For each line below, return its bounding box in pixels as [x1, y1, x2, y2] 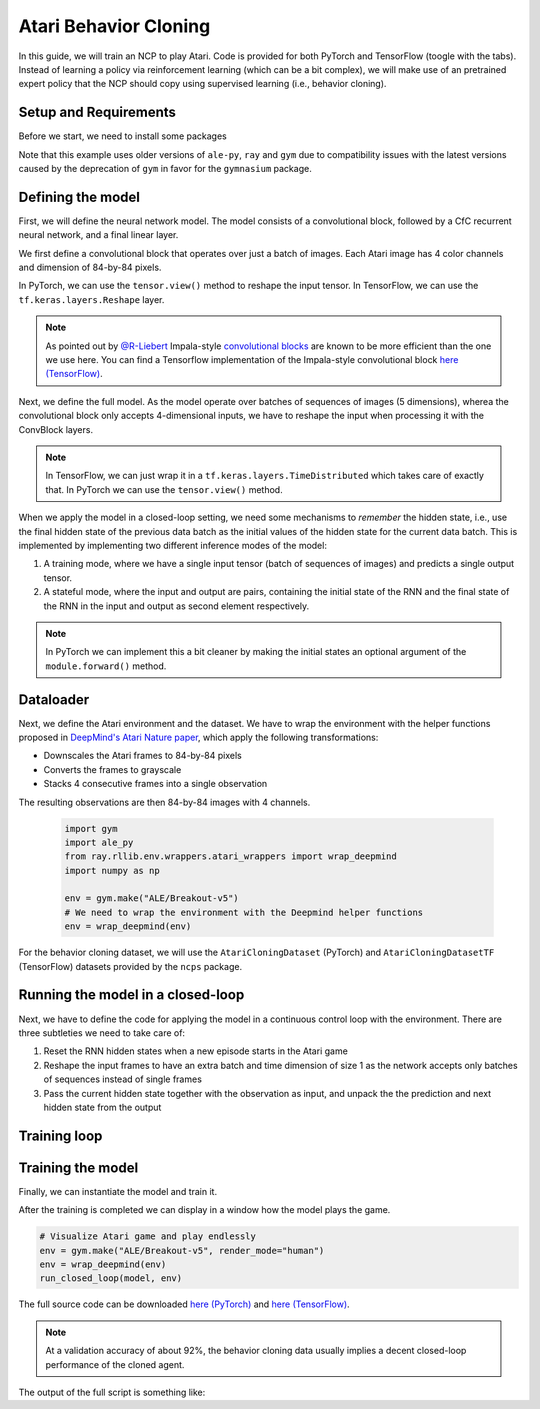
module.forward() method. [45, 660, 167, 672]
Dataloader [18, 691, 90, 708]
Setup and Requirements [18, 104, 177, 121]
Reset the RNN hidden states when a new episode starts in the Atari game [43, 1045, 349, 1057]
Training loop [18, 1127, 103, 1144]
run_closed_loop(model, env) [39, 1273, 183, 1284]
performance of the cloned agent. [45, 1358, 185, 1370]
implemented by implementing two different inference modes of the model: [18, 539, 327, 551]
